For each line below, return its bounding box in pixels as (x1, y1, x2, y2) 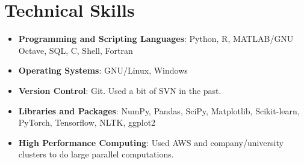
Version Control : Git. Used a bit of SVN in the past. (18, 84, 222, 96)
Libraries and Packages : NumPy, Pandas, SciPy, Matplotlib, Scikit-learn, (18, 104, 300, 117)
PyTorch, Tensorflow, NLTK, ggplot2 (18, 116, 156, 129)
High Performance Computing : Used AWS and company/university (18, 136, 284, 148)
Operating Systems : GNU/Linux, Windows (18, 64, 188, 77)
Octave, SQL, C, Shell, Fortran (18, 44, 133, 56)
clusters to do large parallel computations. (18, 148, 174, 160)
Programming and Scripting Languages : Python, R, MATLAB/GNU (18, 32, 294, 45)
